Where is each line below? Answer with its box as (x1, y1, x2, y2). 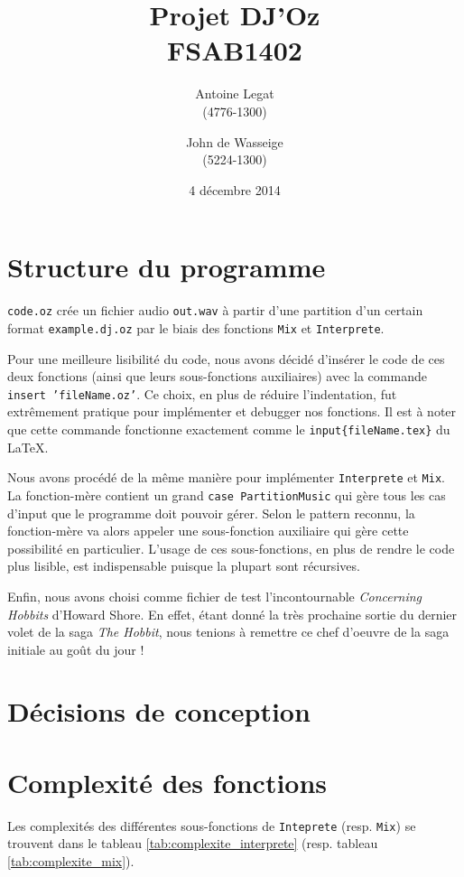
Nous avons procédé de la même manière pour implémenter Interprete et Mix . (7, 468, 445, 487)
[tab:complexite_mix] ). (7, 852, 135, 871)
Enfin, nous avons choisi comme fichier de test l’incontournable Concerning (7, 586, 422, 605)
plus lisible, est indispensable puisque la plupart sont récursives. (7, 556, 360, 575)
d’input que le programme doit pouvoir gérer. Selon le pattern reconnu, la (7, 503, 415, 522)
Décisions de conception (7, 693, 311, 730)
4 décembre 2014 (189, 180, 281, 199)
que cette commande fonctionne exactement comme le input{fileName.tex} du (7, 419, 450, 438)
